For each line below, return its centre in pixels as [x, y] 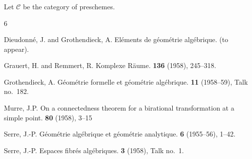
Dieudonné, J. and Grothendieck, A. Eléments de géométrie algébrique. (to [116, 39]
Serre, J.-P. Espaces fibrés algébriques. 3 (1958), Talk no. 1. [94, 150]
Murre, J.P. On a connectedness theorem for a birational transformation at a [119, 108]
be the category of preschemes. [69, 6]
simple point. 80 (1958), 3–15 [48, 117]
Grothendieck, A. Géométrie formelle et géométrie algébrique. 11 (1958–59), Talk [126, 81]
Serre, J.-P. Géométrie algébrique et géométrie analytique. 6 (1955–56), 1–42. [120, 134]
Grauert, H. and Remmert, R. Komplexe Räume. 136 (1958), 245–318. [110, 65]
